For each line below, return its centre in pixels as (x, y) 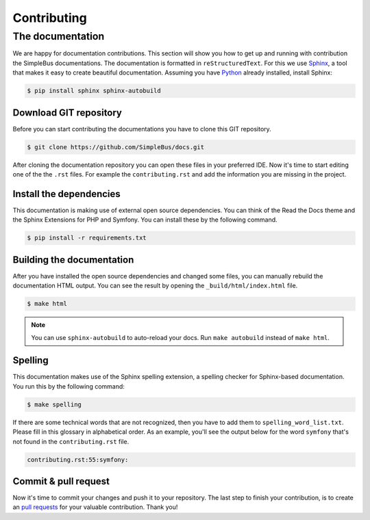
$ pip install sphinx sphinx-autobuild (94, 91)
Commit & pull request (61, 481)
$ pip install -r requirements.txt (87, 238)
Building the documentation (73, 260)
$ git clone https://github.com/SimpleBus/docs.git (116, 147)
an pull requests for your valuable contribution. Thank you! (95, 507)
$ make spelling (54, 404)
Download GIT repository (67, 113)
